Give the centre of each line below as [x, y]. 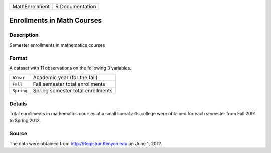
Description [24, 35]
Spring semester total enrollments [73, 91]
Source [18, 134]
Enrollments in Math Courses [56, 20]
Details [18, 104]
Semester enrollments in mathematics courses [57, 45]
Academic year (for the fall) [65, 78]
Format [18, 58]
